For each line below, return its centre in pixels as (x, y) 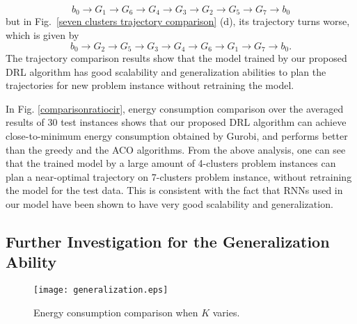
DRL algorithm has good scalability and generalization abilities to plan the (166, 71)
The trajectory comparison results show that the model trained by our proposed (176, 58)
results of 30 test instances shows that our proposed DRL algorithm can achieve (176, 122)
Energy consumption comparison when (116, 312)
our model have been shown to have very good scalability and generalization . (169, 204)
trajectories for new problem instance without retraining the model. (150, 85)
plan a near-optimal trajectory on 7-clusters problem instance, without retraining (179, 176)
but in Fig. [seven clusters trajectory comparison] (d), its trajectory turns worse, (178, 21)
